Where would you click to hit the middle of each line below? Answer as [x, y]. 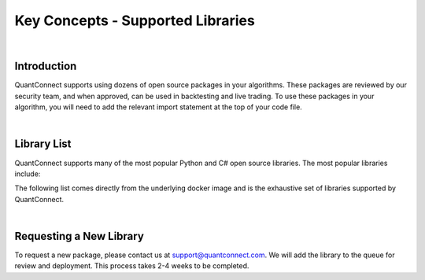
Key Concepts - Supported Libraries [135, 20]
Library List [43, 144]
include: [28, 174]
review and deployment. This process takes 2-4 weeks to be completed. [132, 266]
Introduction [46, 66]
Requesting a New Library [79, 236]
